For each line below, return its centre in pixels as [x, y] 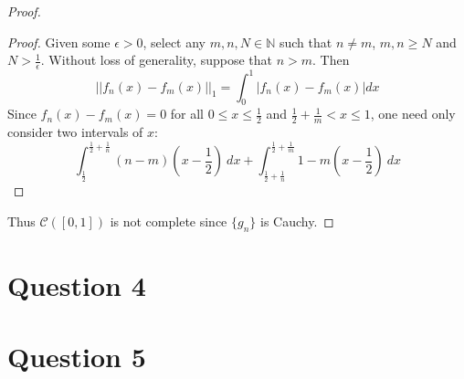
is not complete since [169, 221]
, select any [174, 42]
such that [306, 42]
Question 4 [77, 284]
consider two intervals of [75, 132]
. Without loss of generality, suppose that [156, 60]
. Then [331, 60]
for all [187, 114]
